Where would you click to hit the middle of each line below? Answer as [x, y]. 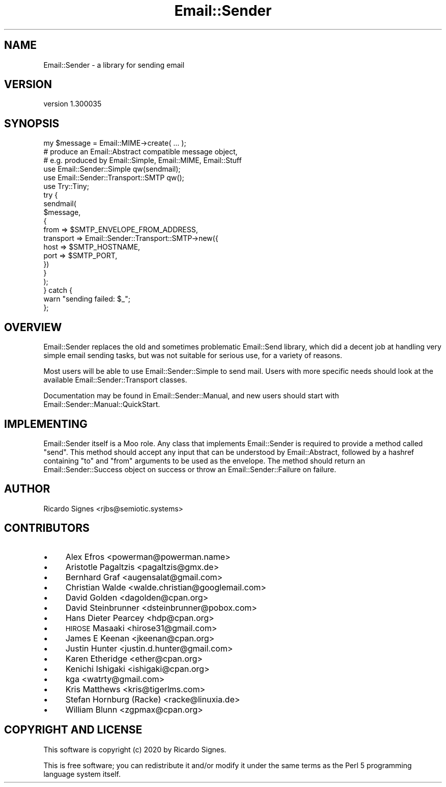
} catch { [58, 290]
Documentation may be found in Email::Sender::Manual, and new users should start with [191, 396]
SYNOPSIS [32, 123]
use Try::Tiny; [66, 186]
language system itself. [82, 774]
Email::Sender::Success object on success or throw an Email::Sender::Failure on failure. [190, 469]
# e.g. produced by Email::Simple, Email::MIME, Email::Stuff [143, 160]
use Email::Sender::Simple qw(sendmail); [112, 169]
